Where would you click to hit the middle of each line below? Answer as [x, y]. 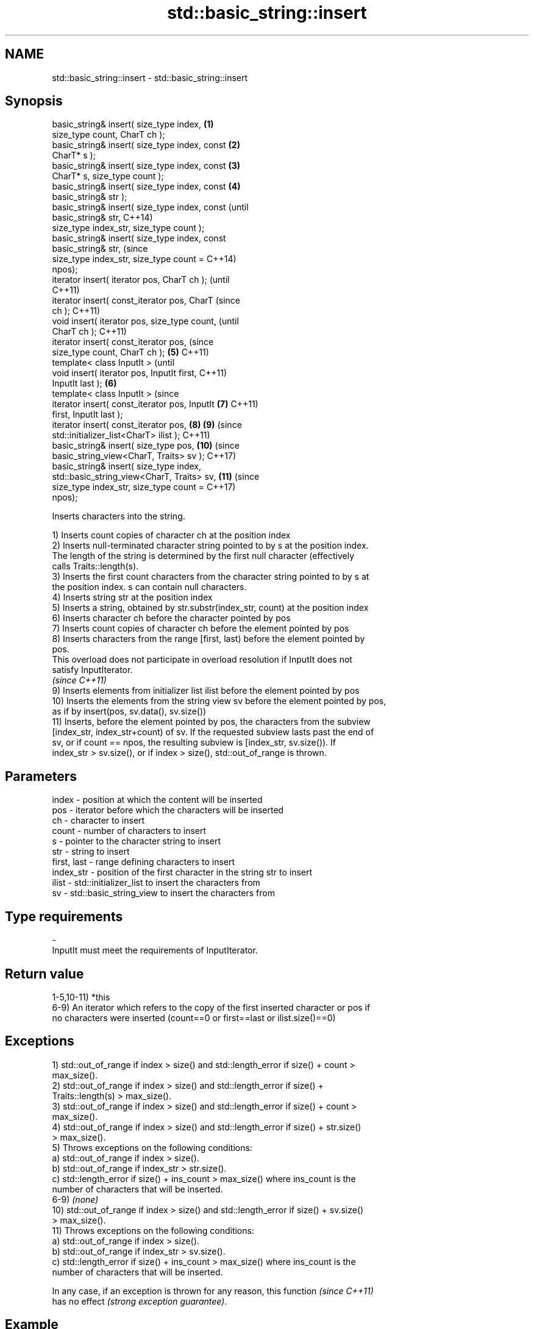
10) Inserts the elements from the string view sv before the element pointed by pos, [219, 701]
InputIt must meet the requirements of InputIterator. [155, 950]
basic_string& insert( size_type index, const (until [150, 207]
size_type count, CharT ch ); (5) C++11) [130, 352]
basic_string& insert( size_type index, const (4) [146, 187]
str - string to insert [91, 852]
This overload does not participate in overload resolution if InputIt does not [202, 660]
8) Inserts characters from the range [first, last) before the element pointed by [208, 639]
